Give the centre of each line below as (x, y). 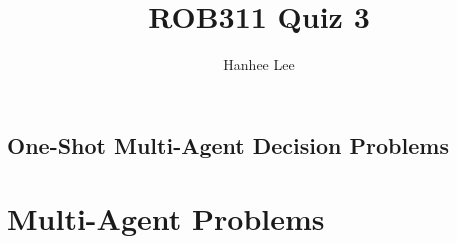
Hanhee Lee (259, 64)
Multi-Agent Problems (166, 218)
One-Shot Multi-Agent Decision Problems (228, 144)
